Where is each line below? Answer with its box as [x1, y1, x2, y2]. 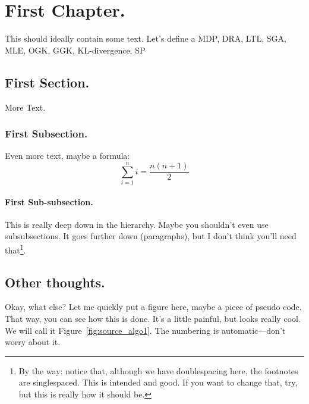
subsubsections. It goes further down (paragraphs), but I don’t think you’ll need [5, 230, 297, 242]
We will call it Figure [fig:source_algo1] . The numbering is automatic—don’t [5, 324, 286, 336]
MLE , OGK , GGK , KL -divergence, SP [5, 43, 146, 56]
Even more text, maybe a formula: [5, 149, 130, 162]
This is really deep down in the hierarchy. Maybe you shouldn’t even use [5, 218, 269, 230]
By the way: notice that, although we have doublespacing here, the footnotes [18, 364, 298, 377]
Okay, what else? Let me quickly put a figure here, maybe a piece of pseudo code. [5, 300, 302, 313]
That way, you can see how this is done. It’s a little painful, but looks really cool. [5, 312, 301, 325]
